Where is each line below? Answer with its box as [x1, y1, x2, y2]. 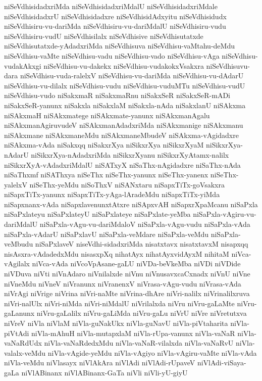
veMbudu [4, 239, 33, 249]
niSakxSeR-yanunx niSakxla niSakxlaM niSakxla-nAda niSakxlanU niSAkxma [4, 100, 246, 110]
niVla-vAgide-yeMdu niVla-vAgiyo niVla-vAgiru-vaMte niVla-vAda [47, 347, 257, 358]
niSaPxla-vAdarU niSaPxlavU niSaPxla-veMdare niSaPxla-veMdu [4, 228, 209, 239]
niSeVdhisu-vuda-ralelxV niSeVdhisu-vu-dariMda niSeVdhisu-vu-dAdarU [20, 70, 244, 81]
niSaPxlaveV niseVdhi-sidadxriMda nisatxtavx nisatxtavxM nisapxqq [35, 239, 248, 249]
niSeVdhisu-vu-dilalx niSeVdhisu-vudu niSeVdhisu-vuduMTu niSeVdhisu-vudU [4, 80, 245, 90]
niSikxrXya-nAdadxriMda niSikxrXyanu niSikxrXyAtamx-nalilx [31, 149, 229, 160]
